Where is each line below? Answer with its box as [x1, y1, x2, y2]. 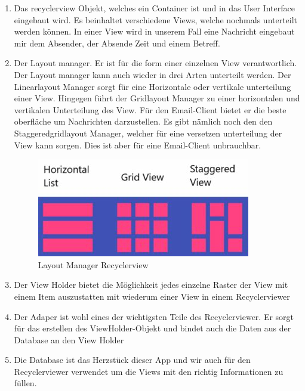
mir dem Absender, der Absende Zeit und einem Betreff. [14, 36, 220, 49]
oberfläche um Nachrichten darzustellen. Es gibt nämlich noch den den [14, 115, 273, 128]
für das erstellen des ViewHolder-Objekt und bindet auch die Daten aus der [14, 322, 291, 334]
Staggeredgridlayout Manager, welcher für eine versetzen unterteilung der [14, 126, 282, 139]
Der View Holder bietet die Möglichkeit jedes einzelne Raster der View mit [14, 278, 288, 291]
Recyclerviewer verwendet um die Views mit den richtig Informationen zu [14, 365, 284, 377]
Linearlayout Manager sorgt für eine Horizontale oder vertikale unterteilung [14, 80, 291, 92]
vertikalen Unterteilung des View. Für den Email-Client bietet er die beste [14, 103, 286, 116]
